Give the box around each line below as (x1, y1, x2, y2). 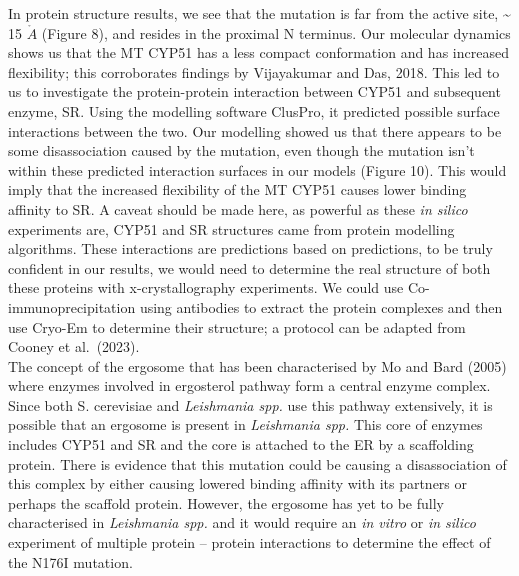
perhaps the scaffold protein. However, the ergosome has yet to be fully (8, 492, 444, 513)
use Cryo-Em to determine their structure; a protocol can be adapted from (8, 316, 466, 337)
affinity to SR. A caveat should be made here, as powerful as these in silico (8, 198, 468, 219)
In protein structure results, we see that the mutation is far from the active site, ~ (8, 3, 511, 23)
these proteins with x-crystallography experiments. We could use (8, 277, 404, 298)
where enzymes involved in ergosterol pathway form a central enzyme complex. (8, 375, 491, 396)
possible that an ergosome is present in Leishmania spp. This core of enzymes (8, 414, 483, 435)
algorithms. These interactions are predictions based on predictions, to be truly (8, 238, 493, 259)
